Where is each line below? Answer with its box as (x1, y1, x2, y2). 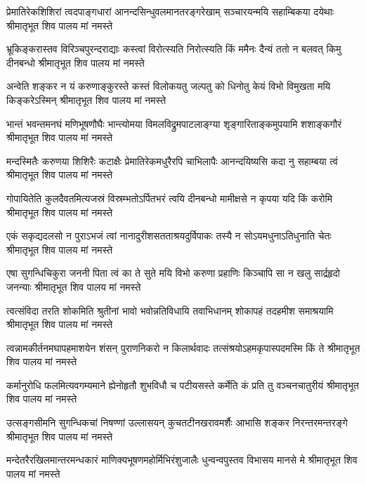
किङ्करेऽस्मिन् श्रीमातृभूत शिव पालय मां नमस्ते (6, 92, 166, 107)
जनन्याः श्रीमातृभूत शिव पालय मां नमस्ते (6, 279, 141, 294)
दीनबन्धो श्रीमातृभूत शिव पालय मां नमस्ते (6, 55, 145, 70)
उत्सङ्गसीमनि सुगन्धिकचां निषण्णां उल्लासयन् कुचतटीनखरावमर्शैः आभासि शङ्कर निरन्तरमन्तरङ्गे (6, 415, 348, 430)
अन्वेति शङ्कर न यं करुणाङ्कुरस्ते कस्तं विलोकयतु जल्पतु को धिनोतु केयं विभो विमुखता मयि (6, 79, 331, 93)
